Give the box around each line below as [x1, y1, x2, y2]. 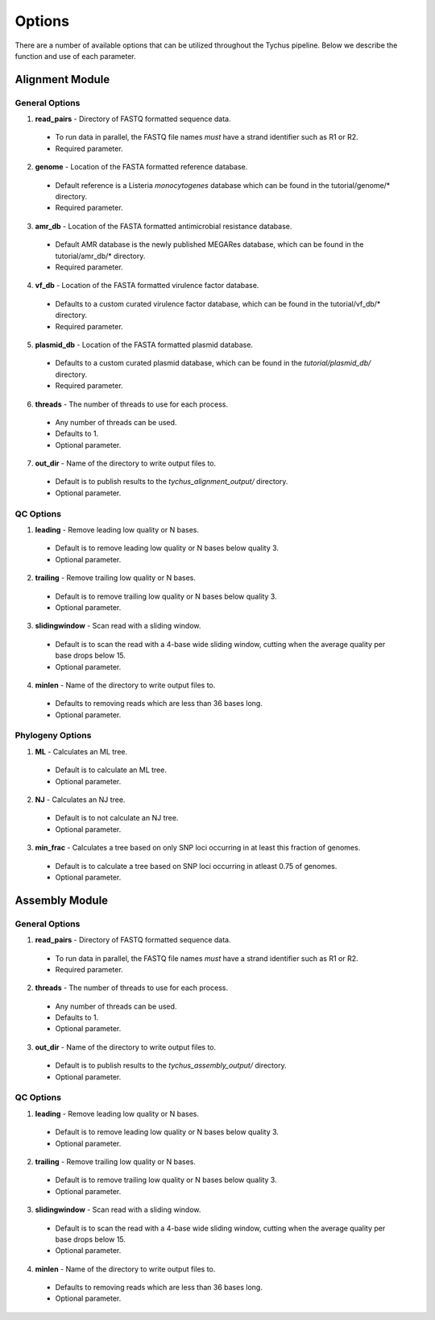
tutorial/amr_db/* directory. [55, 251, 146, 261]
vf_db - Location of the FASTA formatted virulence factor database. [35, 281, 259, 290]
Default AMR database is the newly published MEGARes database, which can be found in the [55, 240, 364, 249]
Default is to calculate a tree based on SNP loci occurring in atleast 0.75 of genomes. [55, 861, 338, 871]
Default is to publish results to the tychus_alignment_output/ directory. [55, 477, 288, 487]
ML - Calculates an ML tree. [35, 746, 128, 756]
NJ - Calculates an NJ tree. [35, 795, 126, 804]
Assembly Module [14, 893, 109, 907]
